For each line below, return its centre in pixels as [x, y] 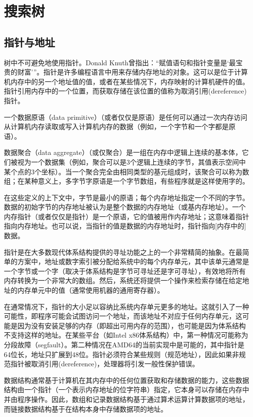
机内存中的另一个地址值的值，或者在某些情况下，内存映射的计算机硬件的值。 [126, 81]
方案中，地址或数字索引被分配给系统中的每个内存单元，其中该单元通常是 [133, 261]
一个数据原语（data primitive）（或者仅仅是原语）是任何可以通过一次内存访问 [126, 117]
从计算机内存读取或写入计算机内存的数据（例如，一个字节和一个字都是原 [120, 126]
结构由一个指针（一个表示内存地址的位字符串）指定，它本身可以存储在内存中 [126, 389]
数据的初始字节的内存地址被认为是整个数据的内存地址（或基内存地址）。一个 [125, 207]
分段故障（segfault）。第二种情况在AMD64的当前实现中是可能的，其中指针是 [124, 345]
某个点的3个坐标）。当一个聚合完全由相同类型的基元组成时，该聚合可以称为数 [126, 171]
